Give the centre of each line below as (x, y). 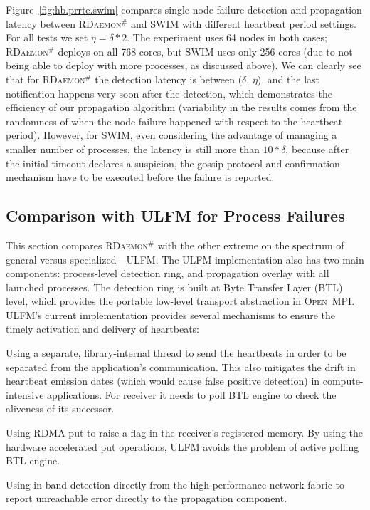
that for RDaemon (46, 79)
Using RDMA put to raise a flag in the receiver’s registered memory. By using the (185, 433)
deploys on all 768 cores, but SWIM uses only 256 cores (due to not (205, 51)
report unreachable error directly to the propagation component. (147, 498)
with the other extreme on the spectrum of (251, 245)
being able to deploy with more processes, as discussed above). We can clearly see (184, 65)
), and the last (289, 79)
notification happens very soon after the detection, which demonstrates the (169, 93)
